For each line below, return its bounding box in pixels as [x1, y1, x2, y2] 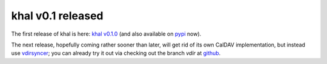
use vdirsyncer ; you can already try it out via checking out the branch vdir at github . [11, 50, 221, 57]
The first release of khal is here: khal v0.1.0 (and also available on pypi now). [11, 30, 202, 37]
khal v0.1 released [11, 9, 104, 22]
